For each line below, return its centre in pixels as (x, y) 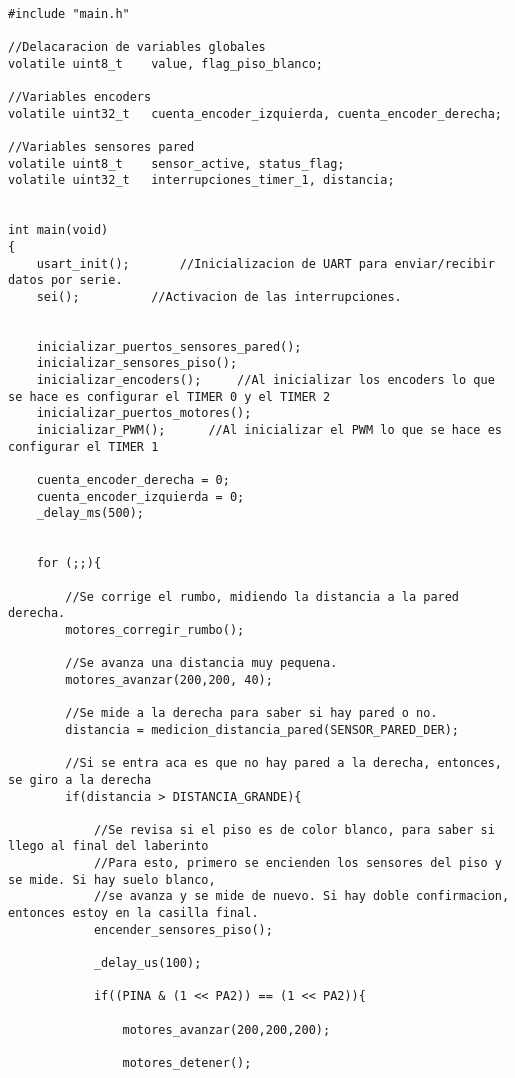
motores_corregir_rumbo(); (155, 629)
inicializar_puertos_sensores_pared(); (169, 346)
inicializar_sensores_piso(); (137, 363)
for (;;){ (69, 563)
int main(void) (58, 230)
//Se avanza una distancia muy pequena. (201, 663)
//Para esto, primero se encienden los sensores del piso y (297, 863)
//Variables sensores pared (101, 146)
